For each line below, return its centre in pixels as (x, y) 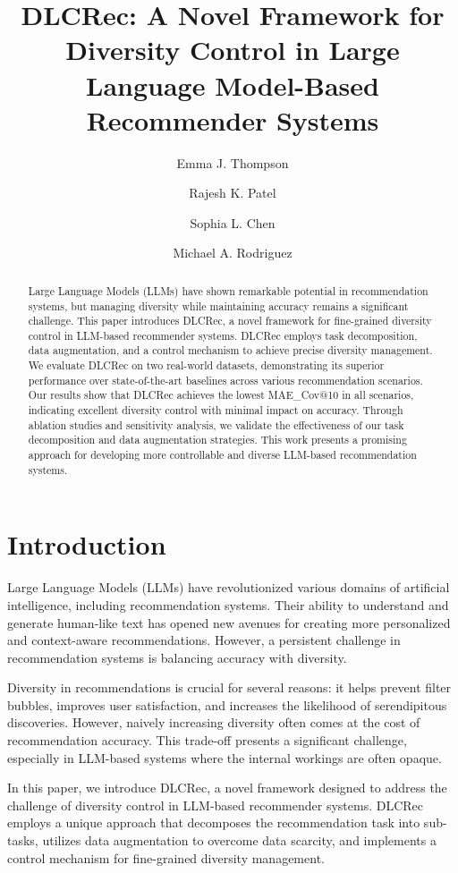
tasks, (23, 840)
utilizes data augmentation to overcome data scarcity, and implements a (239, 840)
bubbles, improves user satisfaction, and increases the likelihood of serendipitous (227, 704)
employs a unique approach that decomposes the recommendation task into (214, 822)
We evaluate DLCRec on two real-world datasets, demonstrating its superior (206, 365)
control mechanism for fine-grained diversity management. (166, 857)
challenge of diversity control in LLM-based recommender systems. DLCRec (216, 805)
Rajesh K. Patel (233, 193)
